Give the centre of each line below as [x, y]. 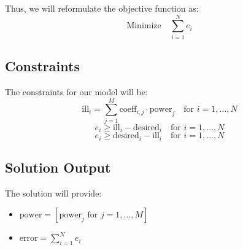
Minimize [144, 26]
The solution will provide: [53, 193]
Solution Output [58, 167]
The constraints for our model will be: [76, 91]
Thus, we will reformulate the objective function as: [102, 8]
